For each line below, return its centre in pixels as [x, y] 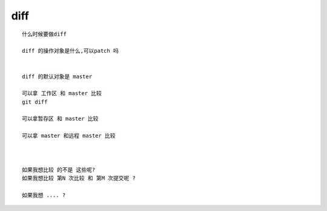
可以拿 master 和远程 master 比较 [69, 136]
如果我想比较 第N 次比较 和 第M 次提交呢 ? [79, 178]
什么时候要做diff [44, 34]
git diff [35, 102]
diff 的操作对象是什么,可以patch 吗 [71, 51]
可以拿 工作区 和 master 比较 [62, 93]
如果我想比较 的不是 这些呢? [59, 169]
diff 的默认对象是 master [57, 76]
